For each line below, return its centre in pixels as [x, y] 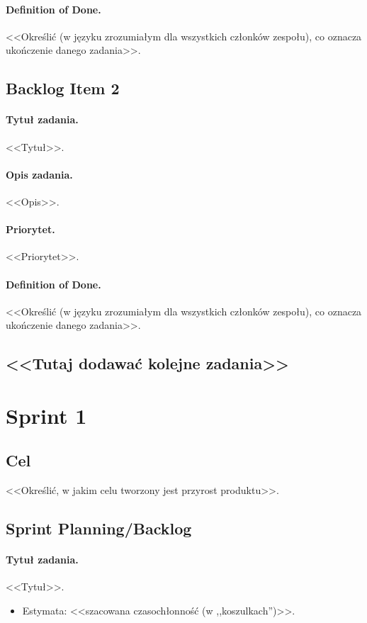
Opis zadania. [39, 174]
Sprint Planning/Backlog [99, 528]
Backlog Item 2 [63, 88]
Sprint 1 [46, 415]
